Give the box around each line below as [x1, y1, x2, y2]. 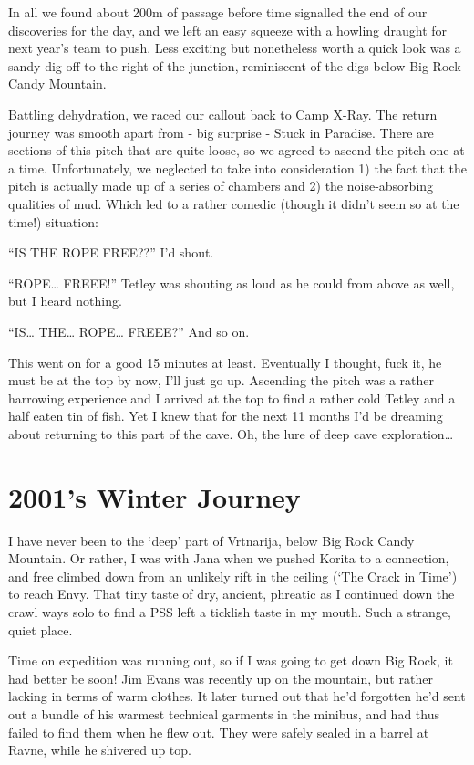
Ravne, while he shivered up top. [8, 740, 191, 760]
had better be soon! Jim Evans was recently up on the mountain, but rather [8, 668, 433, 687]
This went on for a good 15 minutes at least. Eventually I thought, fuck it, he [8, 352, 442, 372]
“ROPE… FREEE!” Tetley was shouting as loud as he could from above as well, [8, 273, 455, 292]
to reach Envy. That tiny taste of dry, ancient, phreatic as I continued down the [8, 584, 455, 603]
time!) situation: [8, 212, 98, 231]
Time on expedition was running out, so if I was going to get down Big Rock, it [8, 651, 453, 670]
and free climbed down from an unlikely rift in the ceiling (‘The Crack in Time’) [8, 566, 458, 585]
